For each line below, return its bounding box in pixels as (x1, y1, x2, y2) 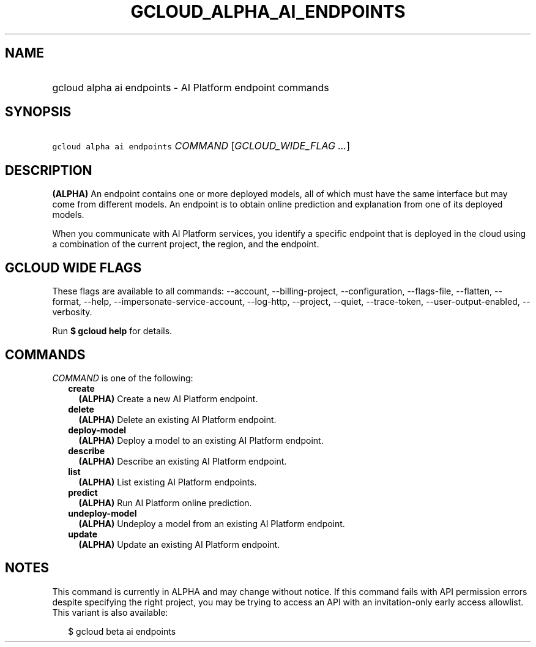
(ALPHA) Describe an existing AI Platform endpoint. (78, 455, 287, 466)
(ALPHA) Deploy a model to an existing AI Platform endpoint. (78, 435, 324, 446)
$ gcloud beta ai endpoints (68, 626, 176, 637)
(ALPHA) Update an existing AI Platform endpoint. (78, 539, 280, 550)
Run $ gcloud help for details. (52, 326, 173, 337)
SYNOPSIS (5, 104, 72, 120)
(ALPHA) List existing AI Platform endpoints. (78, 476, 257, 487)
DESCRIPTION (5, 162, 92, 178)
